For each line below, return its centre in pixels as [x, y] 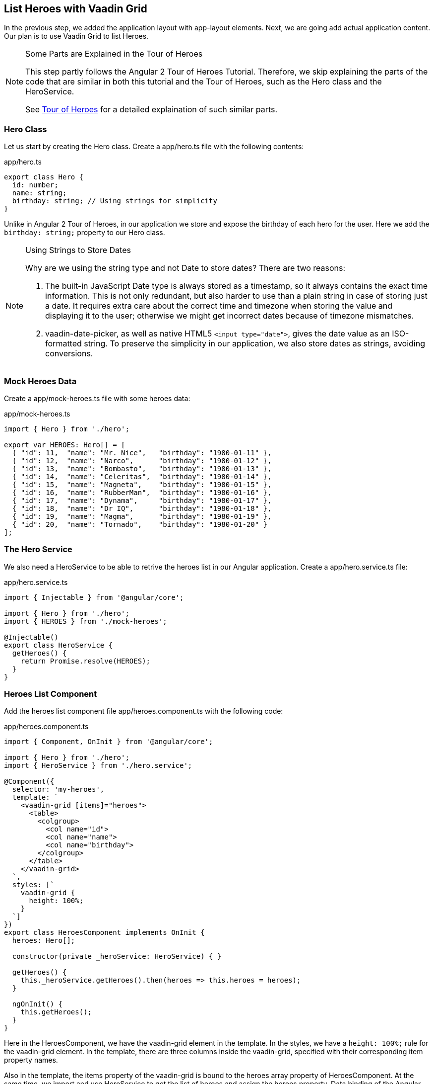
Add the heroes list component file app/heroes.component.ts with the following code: [144, 711]
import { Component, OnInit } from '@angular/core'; [109, 742]
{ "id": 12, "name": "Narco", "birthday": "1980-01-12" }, [142, 460]
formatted [63, 344]
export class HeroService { [59, 645]
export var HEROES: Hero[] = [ [65, 445]
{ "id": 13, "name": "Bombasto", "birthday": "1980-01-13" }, [142, 468]
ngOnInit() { [37, 1004]
